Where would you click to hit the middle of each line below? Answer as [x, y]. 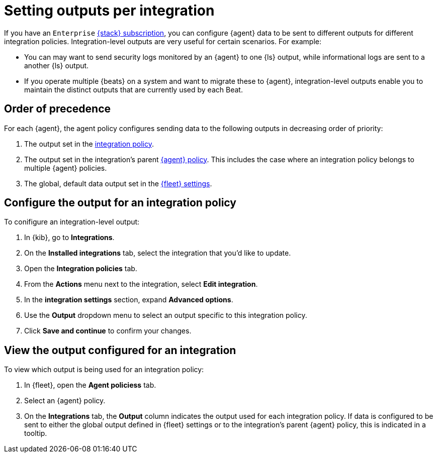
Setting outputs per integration [109, 11]
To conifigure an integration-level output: [72, 222]
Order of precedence [58, 109]
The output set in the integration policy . [89, 144]
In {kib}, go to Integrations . [69, 238]
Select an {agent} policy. [65, 401]
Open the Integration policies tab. [81, 269]
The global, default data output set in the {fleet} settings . [118, 183]
